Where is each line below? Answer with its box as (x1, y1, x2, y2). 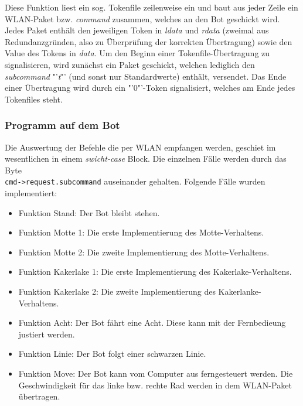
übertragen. (18, 390, 60, 402)
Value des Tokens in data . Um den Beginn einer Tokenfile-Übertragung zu (5, 47, 270, 59)
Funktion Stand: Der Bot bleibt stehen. (18, 206, 160, 219)
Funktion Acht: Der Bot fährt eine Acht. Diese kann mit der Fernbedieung (18, 316, 286, 329)
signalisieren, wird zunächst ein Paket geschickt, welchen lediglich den (5, 58, 255, 70)
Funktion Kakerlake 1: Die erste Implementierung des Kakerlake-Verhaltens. (18, 265, 292, 278)
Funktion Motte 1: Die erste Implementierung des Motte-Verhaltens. (18, 226, 264, 238)
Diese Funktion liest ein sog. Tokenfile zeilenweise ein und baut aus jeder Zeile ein (5, 1, 298, 13)
